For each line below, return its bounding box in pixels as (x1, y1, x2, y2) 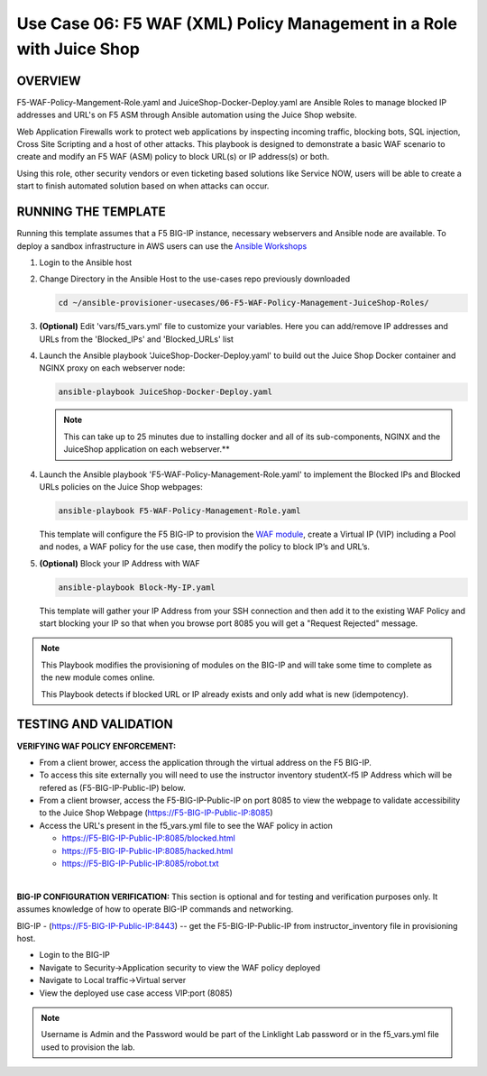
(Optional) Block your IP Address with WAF (39, 557, 200, 568)
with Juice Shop (16, 39, 140, 59)
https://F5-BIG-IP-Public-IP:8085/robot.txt (61, 858, 220, 869)
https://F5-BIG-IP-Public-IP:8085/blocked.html (61, 832, 236, 843)
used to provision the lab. (41, 1042, 135, 1053)
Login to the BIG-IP (39, 950, 110, 961)
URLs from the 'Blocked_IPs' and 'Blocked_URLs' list (39, 334, 234, 345)
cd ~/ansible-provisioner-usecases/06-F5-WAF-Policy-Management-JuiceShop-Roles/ (58, 298, 430, 308)
